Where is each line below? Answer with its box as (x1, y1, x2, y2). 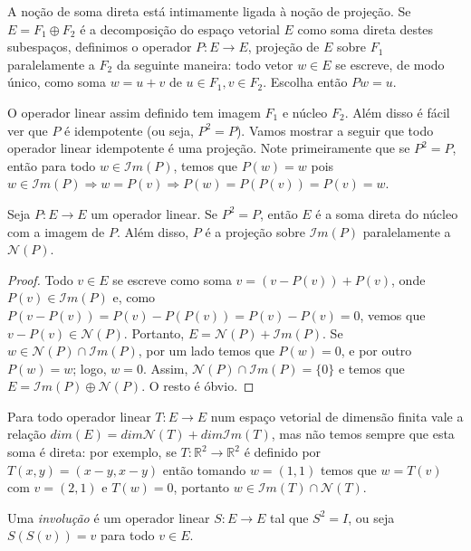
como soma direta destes (297, 19, 434, 38)
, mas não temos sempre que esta (271, 424, 455, 443)
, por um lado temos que (138, 341, 274, 360)
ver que (7, 120, 48, 139)
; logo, (72, 358, 107, 377)
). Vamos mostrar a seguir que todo (235, 120, 434, 139)
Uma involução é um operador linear (7, 508, 210, 527)
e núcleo (282, 102, 328, 121)
